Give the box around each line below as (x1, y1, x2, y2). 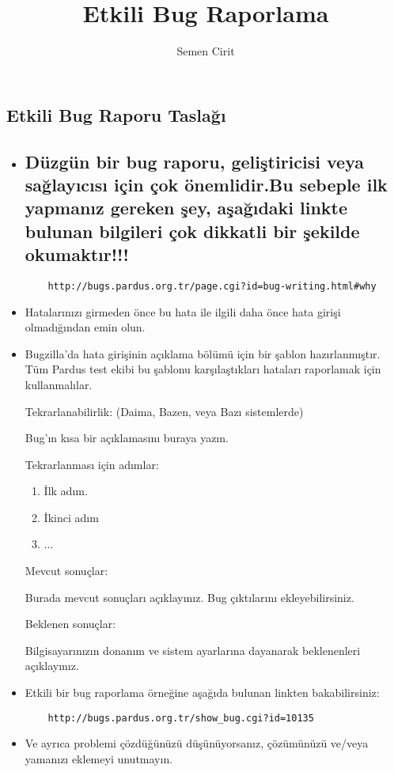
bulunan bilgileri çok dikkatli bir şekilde (25, 218, 360, 243)
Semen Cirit (176, 43, 235, 59)
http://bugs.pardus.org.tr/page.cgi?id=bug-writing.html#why (47, 280, 377, 292)
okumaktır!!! (25, 242, 129, 267)
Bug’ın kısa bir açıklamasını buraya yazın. (25, 430, 229, 446)
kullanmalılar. (25, 376, 93, 392)
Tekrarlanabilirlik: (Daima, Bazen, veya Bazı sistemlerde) (25, 403, 304, 419)
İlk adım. (44, 482, 88, 499)
